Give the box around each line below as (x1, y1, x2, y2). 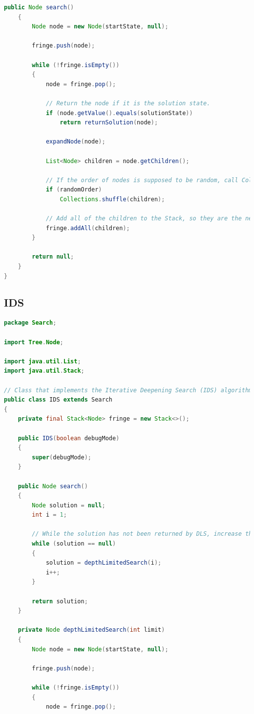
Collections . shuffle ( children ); (60, 195, 165, 203)
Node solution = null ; (32, 501, 106, 509)
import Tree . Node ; (4, 338, 63, 346)
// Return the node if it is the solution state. (45, 99, 211, 107)
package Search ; (4, 319, 57, 327)
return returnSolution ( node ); (60, 119, 158, 126)
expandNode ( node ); (45, 138, 106, 145)
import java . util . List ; (4, 357, 81, 365)
